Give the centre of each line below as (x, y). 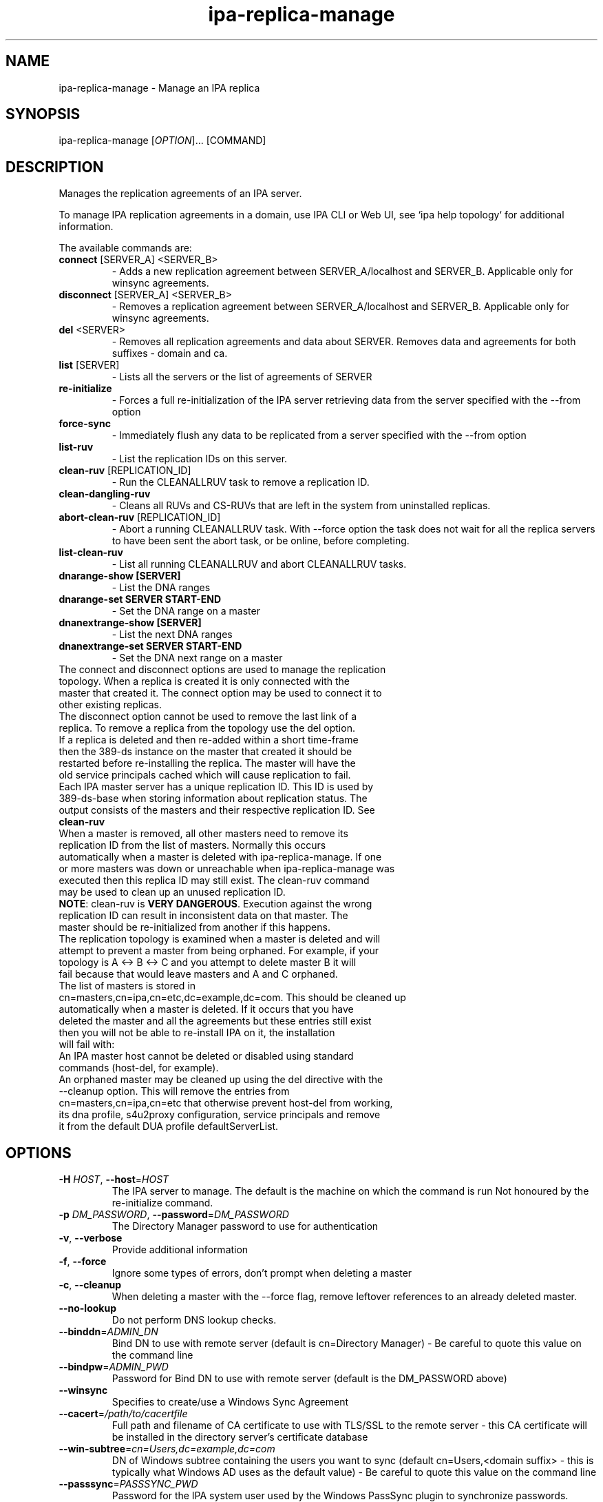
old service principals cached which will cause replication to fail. (205, 775)
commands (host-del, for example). (139, 1068)
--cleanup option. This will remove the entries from (174, 1091)
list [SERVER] (89, 365)
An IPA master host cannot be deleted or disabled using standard (206, 1056)
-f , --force (83, 1262)
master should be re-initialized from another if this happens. (194, 927)
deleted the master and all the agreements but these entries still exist (215, 1021)
